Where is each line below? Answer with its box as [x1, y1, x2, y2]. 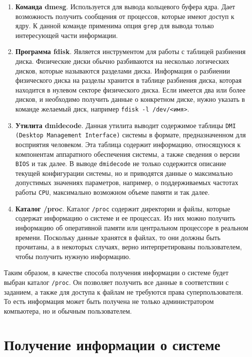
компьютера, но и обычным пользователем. [4, 305, 132, 316]
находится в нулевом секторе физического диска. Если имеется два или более [15, 84, 246, 94]
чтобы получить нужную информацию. [15, 251, 131, 261]
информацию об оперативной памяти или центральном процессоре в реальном [15, 222, 249, 232]
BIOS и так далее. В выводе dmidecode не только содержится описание [15, 158, 226, 169]
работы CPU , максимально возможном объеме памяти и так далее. [15, 187, 210, 197]
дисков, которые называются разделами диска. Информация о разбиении [15, 65, 230, 75]
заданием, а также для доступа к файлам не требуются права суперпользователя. [4, 286, 243, 297]
